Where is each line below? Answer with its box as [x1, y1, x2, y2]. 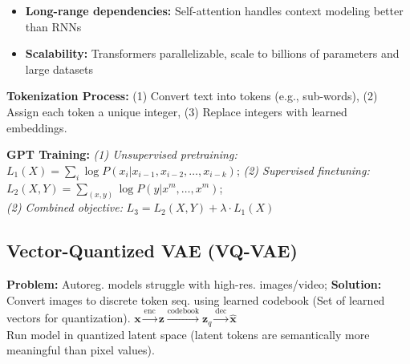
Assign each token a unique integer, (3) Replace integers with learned [6, 103, 347, 119]
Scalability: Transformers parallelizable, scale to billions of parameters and [25, 45, 400, 62]
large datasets [25, 60, 93, 77]
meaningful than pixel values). [6, 342, 155, 358]
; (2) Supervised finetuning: [236, 161, 370, 178]
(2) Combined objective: [6, 199, 123, 216]
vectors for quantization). [6, 309, 131, 326]
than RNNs [25, 18, 82, 34]
